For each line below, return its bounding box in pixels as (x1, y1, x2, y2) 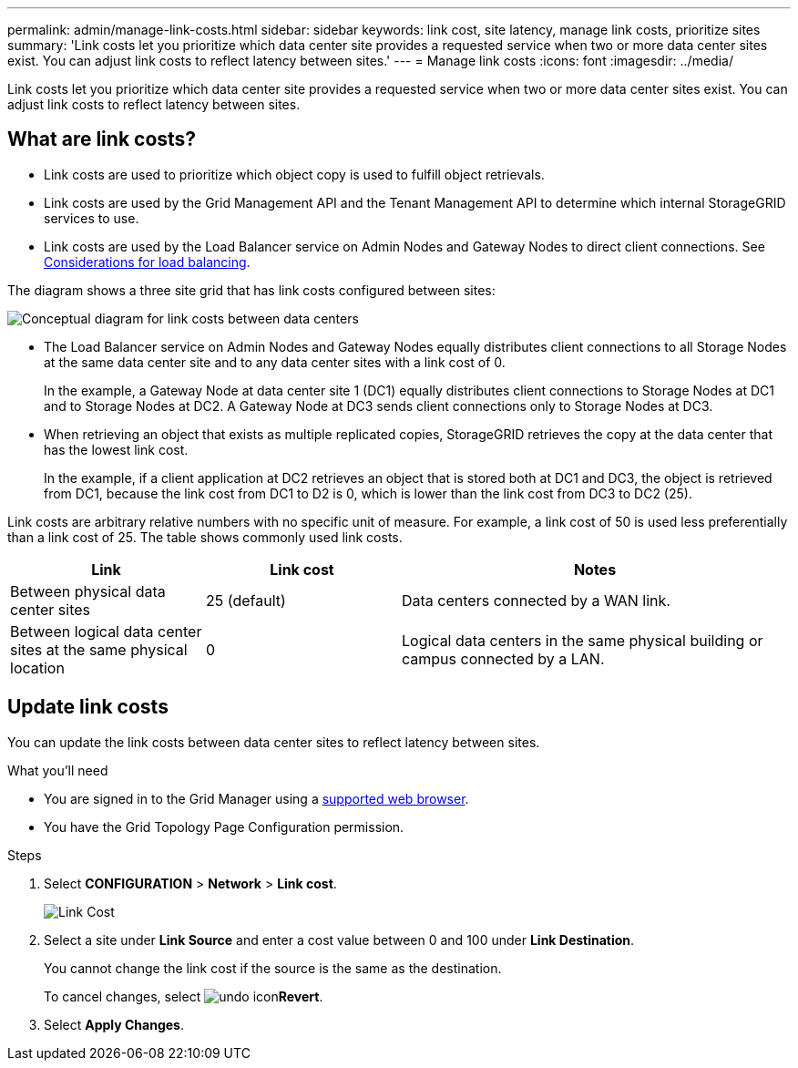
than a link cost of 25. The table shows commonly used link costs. (7, 529, 403, 545)
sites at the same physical (10, 640, 188, 659)
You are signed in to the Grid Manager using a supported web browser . (44, 790, 469, 806)
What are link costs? (7, 128, 197, 151)
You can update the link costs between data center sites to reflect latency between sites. (7, 734, 540, 750)
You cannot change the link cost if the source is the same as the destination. (44, 960, 502, 976)
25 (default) (206, 590, 286, 610)
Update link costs (7, 695, 169, 719)
